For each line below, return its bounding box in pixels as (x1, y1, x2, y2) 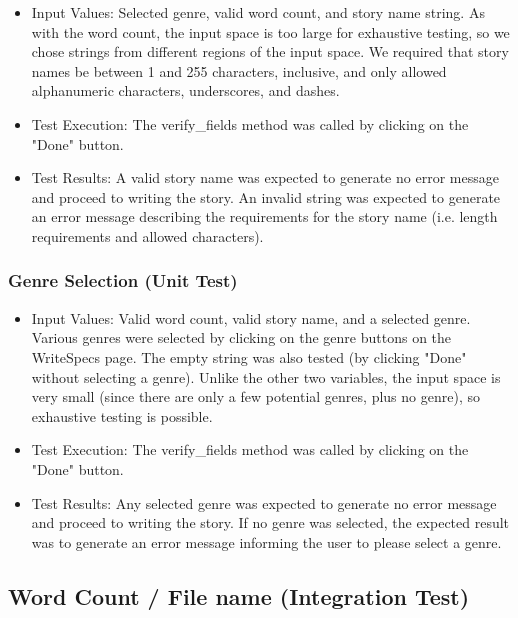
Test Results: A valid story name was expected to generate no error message (31, 167, 499, 188)
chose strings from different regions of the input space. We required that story (31, 41, 509, 62)
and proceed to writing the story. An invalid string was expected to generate (31, 186, 501, 207)
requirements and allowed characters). (31, 225, 264, 246)
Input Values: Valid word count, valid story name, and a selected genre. (31, 307, 471, 328)
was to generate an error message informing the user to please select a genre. (31, 531, 502, 552)
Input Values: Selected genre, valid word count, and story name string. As (31, 2, 485, 22)
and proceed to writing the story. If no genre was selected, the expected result (31, 512, 510, 533)
